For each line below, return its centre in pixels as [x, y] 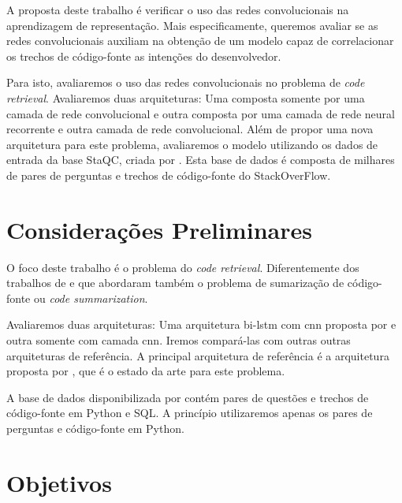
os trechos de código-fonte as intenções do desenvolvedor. [144, 56]
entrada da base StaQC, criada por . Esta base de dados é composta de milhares [201, 160]
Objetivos [59, 482]
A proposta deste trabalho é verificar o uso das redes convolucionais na [178, 9]
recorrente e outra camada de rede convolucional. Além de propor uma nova [190, 129]
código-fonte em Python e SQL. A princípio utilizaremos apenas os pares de [190, 413]
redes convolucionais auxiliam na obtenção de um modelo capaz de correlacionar [200, 41]
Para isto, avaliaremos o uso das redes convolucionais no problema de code [186, 82]
